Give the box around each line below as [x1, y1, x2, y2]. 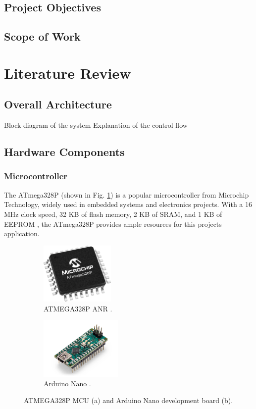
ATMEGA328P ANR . [44, 303, 112, 313]
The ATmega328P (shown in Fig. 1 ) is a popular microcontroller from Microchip [4, 189, 249, 200]
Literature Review [4, 62, 131, 83]
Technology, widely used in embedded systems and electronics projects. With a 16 [4, 199, 253, 209]
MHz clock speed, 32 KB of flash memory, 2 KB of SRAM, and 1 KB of [4, 208, 222, 219]
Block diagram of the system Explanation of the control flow [4, 120, 188, 130]
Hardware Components [4, 144, 125, 159]
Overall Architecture [4, 97, 112, 112]
